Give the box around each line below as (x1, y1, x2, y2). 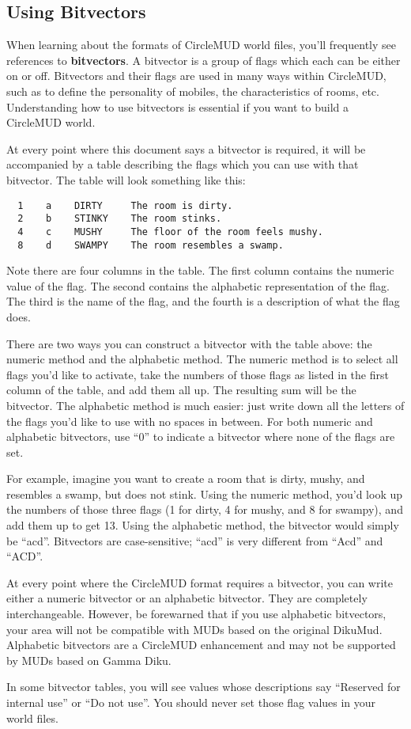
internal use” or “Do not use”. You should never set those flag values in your (6, 694, 376, 711)
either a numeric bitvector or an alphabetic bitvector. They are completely (6, 590, 368, 606)
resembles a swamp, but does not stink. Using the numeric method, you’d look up (6, 485, 403, 502)
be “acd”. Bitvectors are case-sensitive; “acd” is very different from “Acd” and (6, 532, 383, 549)
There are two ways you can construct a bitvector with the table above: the (6, 335, 372, 351)
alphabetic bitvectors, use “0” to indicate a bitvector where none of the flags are (6, 428, 395, 445)
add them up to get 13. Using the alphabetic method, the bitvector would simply (6, 517, 399, 533)
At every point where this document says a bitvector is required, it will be (6, 140, 366, 157)
